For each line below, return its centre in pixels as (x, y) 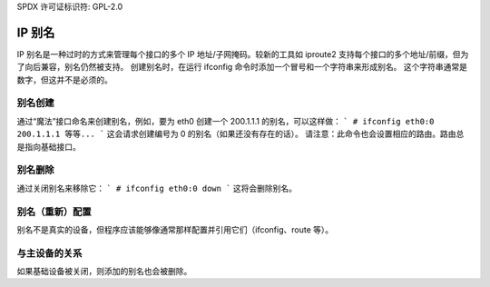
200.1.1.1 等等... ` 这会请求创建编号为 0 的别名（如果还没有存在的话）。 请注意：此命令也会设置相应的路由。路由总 (240, 134)
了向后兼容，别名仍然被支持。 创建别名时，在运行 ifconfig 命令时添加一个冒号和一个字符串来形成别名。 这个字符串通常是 (242, 67)
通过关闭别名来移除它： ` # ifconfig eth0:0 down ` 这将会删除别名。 (157, 188)
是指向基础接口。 (49, 146)
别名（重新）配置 (54, 212)
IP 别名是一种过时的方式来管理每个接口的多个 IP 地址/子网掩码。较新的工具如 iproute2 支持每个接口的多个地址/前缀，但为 (243, 54)
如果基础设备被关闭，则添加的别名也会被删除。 (104, 272)
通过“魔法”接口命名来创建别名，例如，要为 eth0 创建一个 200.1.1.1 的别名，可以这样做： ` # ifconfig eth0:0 (225, 121)
